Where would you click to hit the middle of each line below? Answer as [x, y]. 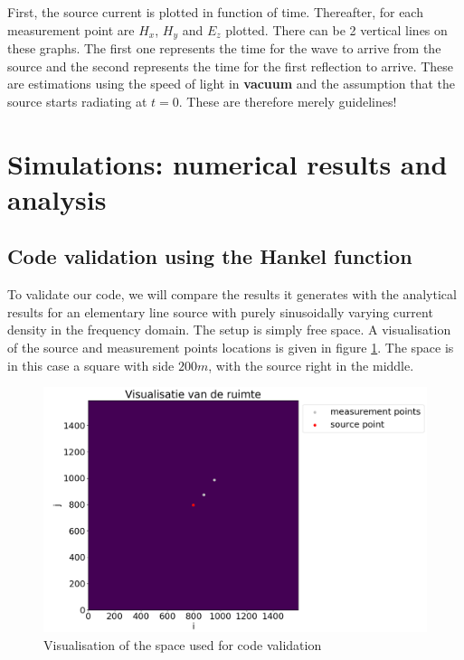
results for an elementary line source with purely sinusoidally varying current [220, 311]
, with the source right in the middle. [311, 365]
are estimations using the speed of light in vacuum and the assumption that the [232, 84]
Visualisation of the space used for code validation [183, 644]
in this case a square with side [91, 365]
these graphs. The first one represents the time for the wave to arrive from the [224, 48]
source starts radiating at [77, 101]
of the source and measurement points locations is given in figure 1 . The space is [231, 347]
